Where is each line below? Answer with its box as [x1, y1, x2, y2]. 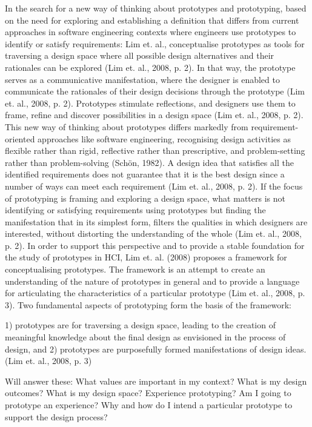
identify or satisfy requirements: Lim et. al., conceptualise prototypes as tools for [5, 37, 305, 50]
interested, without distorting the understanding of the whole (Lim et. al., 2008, [5, 227, 302, 240]
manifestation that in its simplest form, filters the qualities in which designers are [5, 215, 308, 228]
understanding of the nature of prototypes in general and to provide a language [5, 274, 300, 287]
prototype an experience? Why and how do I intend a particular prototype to [5, 399, 293, 411]
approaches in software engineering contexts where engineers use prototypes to [5, 25, 296, 38]
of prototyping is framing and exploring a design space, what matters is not [5, 191, 285, 204]
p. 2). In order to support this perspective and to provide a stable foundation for [5, 239, 305, 251]
